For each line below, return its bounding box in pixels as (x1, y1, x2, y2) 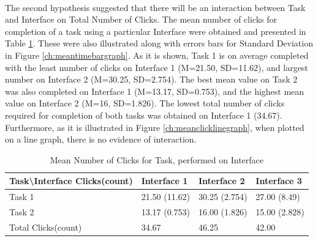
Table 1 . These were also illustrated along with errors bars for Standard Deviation (5, 37, 313, 50)
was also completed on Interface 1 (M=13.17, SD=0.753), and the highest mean (5, 84, 305, 97)
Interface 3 (256, 174, 302, 187)
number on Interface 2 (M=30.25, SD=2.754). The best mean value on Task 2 (5, 73, 298, 86)
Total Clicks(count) (9, 220, 82, 233)
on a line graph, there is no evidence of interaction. (5, 133, 197, 146)
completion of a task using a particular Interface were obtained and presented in (5, 24, 306, 37)
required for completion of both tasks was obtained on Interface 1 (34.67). (5, 108, 282, 121)
